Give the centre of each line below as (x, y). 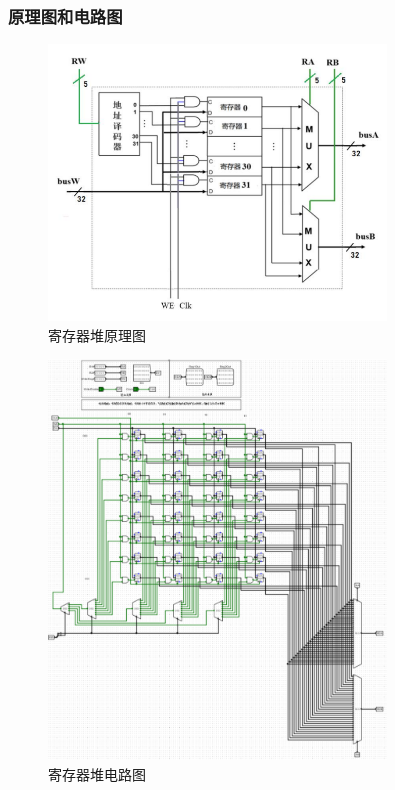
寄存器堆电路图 (97, 773)
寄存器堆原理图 (97, 334)
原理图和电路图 (65, 15)
